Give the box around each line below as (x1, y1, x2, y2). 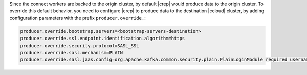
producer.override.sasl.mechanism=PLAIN (20, 50, 123, 55)
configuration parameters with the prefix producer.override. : (9, 15, 146, 21)
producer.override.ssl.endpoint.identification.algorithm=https (20, 35, 185, 42)
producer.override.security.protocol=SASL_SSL (20, 43, 139, 48)
